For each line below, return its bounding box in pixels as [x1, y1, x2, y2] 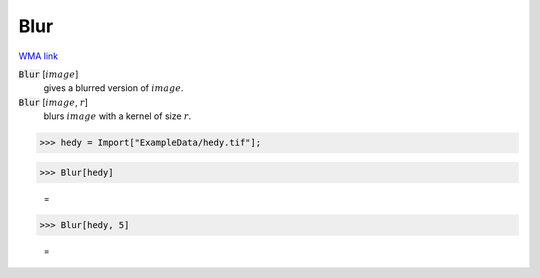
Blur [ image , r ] [18, 96, 89, 108]
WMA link [18, 50, 59, 62]
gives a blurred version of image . [43, 82, 184, 94]
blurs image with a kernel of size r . [43, 110, 192, 122]
